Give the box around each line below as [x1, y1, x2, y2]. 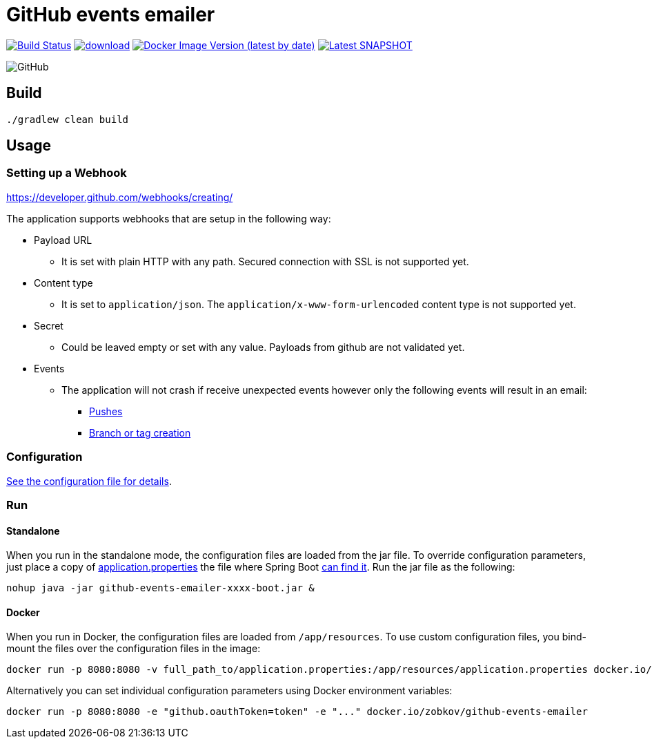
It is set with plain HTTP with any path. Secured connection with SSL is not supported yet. [61, 255, 469, 267]
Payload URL [34, 233, 92, 246]
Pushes [89, 405, 123, 417]
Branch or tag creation [89, 426, 191, 439]
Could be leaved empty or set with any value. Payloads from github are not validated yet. [61, 341, 465, 353]
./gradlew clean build [6, 113, 129, 125]
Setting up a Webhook [6, 166, 127, 180]
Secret [34, 319, 63, 332]
